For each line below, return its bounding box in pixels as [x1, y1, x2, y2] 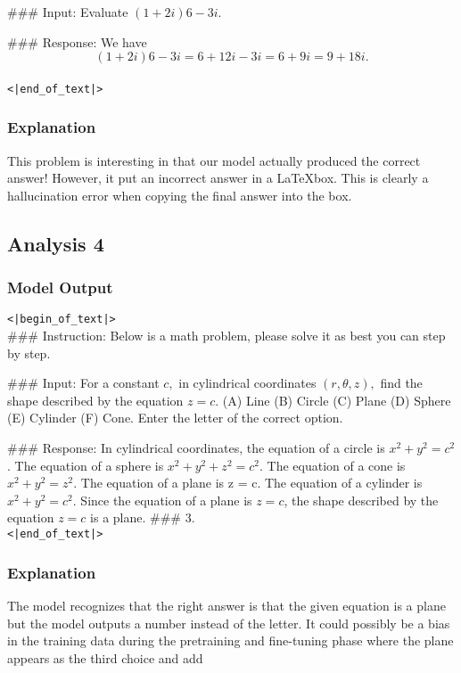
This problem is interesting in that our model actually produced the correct [7, 151, 421, 169]
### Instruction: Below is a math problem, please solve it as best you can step [7, 326, 446, 345]
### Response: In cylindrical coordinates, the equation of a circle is [7, 439, 385, 457]
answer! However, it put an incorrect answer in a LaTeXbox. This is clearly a [7, 168, 429, 187]
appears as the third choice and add [7, 648, 203, 667]
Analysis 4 [7, 229, 104, 257]
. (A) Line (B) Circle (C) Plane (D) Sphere [215, 390, 451, 409]
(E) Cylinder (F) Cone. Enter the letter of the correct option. [7, 408, 343, 427]
